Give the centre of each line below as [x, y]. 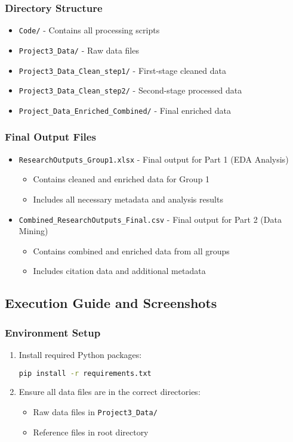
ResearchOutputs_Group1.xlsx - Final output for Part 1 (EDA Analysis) [154, 159]
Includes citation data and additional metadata [119, 271]
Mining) [33, 231]
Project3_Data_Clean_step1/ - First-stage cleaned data [122, 70]
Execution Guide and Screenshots [111, 303]
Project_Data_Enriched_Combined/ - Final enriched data [125, 110]
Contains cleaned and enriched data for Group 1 [121, 179]
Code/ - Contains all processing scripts [89, 30]
